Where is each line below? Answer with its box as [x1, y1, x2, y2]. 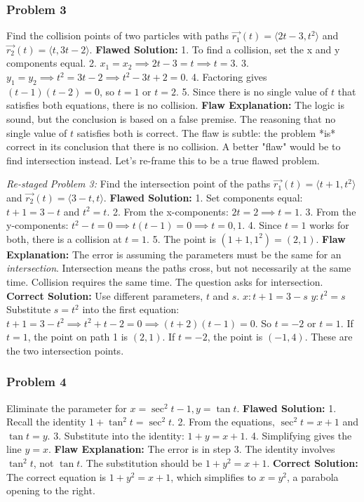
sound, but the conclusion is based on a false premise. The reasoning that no [6, 111, 336, 126]
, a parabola [287, 469, 339, 484]
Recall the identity [6, 414, 86, 429]
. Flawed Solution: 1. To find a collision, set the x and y [89, 41, 340, 56]
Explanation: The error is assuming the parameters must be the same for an [6, 246, 342, 261]
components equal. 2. [6, 55, 97, 70]
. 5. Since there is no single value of [175, 84, 328, 98]
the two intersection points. [6, 343, 124, 357]
